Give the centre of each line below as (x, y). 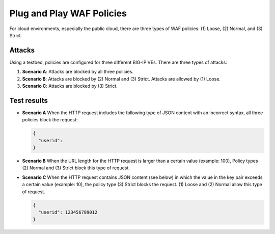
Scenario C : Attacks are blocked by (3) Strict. (70, 86)
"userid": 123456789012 (68, 212)
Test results (29, 100)
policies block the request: (50, 120)
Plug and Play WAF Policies (68, 13)
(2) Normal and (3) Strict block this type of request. (76, 168)
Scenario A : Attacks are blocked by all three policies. (78, 72)
